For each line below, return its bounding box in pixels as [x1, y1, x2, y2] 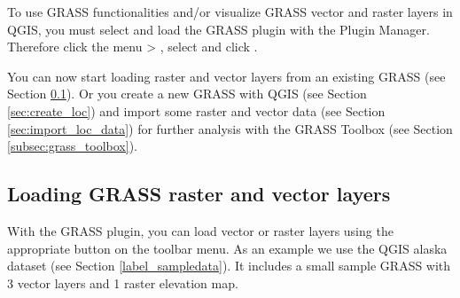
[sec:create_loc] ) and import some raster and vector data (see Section [7, 101, 386, 120]
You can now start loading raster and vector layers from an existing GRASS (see [7, 67, 446, 85]
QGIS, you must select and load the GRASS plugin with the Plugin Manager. [7, 20, 430, 38]
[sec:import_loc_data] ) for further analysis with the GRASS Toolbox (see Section [7, 119, 453, 137]
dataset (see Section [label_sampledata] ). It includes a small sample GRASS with [7, 256, 451, 275]
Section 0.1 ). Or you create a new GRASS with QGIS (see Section [7, 84, 367, 103]
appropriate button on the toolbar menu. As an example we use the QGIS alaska [7, 239, 448, 257]
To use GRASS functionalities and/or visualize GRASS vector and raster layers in [7, 3, 453, 20]
